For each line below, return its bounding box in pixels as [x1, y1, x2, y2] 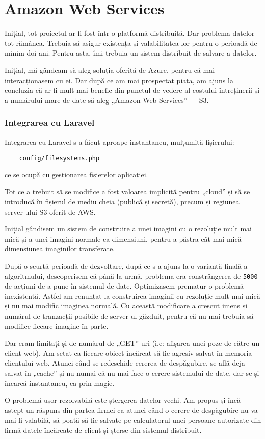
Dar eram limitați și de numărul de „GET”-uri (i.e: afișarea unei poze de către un [5, 338, 260, 348]
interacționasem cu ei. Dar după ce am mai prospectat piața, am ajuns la [5, 74, 233, 85]
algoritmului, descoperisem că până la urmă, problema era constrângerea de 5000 [5, 270, 258, 281]
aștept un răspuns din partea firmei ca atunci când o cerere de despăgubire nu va [5, 404, 258, 415]
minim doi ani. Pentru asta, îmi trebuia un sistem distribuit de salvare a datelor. [5, 47, 257, 58]
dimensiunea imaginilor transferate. [5, 243, 115, 254]
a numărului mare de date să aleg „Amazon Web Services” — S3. [5, 94, 209, 105]
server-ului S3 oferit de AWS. [5, 206, 96, 217]
